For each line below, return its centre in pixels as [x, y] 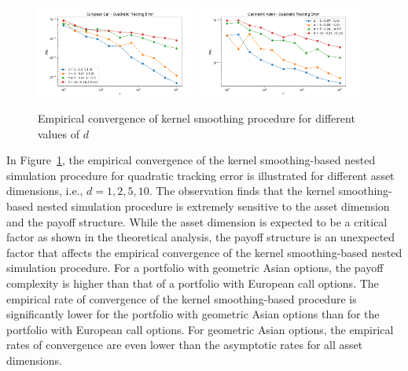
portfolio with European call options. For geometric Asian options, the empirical [200, 329]
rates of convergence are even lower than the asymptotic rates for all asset [185, 345]
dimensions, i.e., [45, 191]
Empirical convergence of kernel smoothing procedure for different [197, 118]
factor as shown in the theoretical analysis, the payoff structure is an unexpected [201, 237]
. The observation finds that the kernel [242, 191]
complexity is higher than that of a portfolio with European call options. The [193, 283]
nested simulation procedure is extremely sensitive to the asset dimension [213, 206]
